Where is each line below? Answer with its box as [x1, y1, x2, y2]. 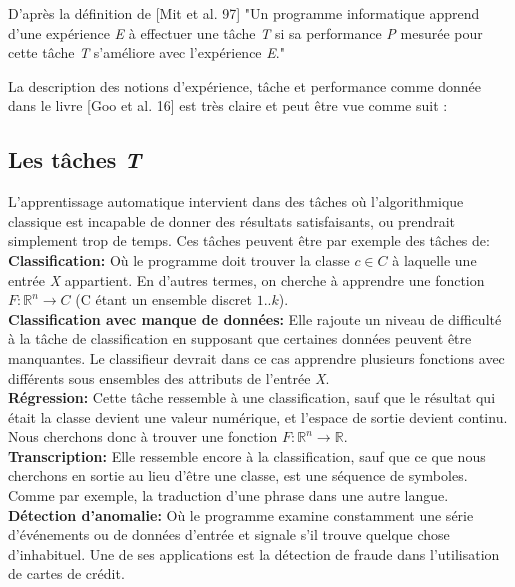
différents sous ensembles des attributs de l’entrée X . [8, 367, 330, 388]
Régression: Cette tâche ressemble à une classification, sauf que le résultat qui [8, 387, 496, 408]
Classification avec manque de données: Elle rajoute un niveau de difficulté [8, 308, 502, 329]
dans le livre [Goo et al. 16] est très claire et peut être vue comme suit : [8, 95, 448, 116]
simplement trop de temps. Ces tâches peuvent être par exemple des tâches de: [8, 230, 490, 251]
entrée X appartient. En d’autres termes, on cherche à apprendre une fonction [8, 269, 485, 290]
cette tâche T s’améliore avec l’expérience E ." [8, 42, 285, 63]
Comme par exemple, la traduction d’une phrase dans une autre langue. [8, 485, 449, 506]
